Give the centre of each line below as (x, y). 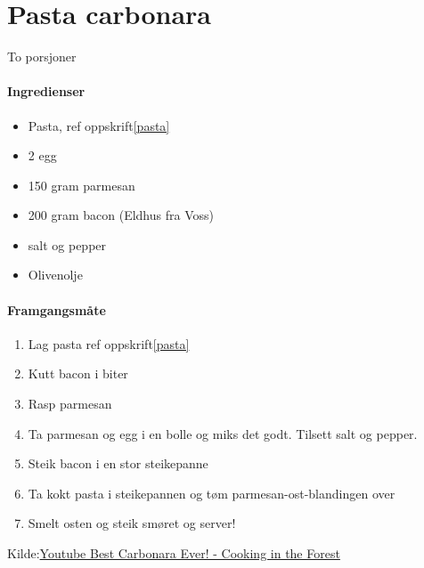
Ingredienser (46, 91)
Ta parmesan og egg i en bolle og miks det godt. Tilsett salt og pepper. (223, 433)
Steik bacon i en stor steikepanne (118, 463)
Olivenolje (55, 275)
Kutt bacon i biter (78, 373)
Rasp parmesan (70, 404)
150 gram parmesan (82, 185)
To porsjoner (42, 57)
